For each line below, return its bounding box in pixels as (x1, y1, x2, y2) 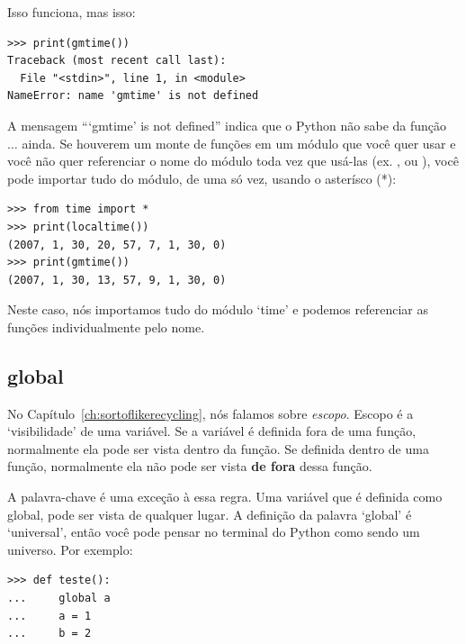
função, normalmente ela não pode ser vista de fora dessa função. (7, 457, 372, 476)
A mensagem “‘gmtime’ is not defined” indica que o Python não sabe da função (7, 115, 447, 134)
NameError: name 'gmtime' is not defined (7, 89, 259, 103)
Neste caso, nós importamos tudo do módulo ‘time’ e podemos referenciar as (7, 300, 429, 319)
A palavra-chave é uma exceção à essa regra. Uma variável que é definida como (7, 487, 443, 506)
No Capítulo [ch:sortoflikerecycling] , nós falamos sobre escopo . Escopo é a (7, 404, 414, 422)
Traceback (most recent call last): (7, 54, 227, 68)
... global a (7, 592, 111, 605)
